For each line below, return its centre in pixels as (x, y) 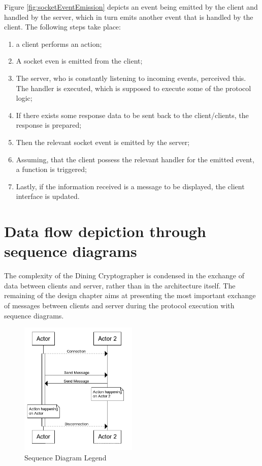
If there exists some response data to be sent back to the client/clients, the (132, 115)
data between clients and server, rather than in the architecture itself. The (120, 285)
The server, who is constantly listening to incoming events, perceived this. (131, 78)
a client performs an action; (59, 43)
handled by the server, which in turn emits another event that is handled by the (129, 17)
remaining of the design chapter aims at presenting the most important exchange (130, 295)
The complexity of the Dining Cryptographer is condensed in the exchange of (124, 275)
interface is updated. (48, 196)
